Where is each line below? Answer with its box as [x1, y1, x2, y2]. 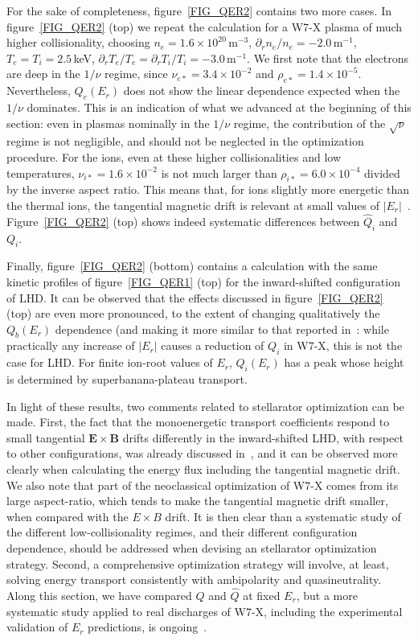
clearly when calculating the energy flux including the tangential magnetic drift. [6, 461, 400, 478]
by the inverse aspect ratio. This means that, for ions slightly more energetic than [6, 181, 410, 198]
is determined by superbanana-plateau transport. [6, 371, 248, 388]
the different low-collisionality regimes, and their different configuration [6, 524, 358, 540]
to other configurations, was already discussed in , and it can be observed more [6, 445, 398, 462]
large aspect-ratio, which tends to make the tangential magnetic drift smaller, [6, 492, 388, 509]
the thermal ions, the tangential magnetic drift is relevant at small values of [6, 196, 379, 213]
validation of [6, 618, 68, 635]
